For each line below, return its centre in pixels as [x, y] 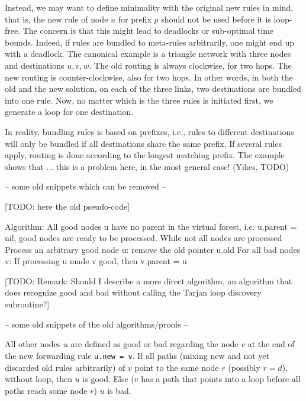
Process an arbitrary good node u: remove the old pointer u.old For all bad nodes [153, 249]
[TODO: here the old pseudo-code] [67, 206]
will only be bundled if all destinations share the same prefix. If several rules [144, 143]
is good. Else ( [108, 379]
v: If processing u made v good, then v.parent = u [96, 261]
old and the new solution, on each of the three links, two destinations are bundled [153, 89]
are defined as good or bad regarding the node [154, 344]
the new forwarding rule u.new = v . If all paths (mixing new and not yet [137, 355]
